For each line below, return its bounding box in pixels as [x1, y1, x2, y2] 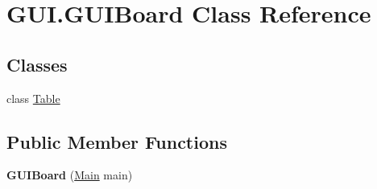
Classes [6, 51, 68, 76]
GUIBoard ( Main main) [6, 166, 133, 183]
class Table [6, 89, 60, 106]
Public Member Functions [6, 129, 227, 154]
